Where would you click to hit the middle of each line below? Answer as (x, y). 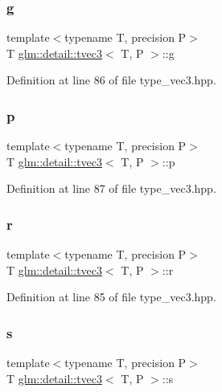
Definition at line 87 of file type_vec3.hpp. (111, 188)
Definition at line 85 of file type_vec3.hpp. (111, 297)
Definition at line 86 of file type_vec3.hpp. (111, 80)
